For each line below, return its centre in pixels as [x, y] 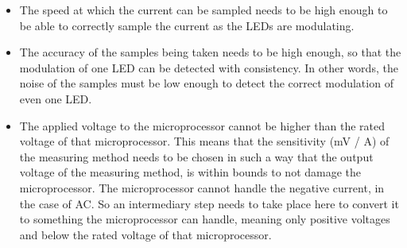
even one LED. [56, 98]
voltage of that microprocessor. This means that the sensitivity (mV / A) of [204, 141]
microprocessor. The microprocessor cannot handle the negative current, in [202, 187]
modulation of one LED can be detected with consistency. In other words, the [209, 67]
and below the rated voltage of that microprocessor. [145, 234]
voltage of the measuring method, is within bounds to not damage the [190, 172]
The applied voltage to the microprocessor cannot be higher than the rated [202, 125]
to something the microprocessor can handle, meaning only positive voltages [205, 219]
